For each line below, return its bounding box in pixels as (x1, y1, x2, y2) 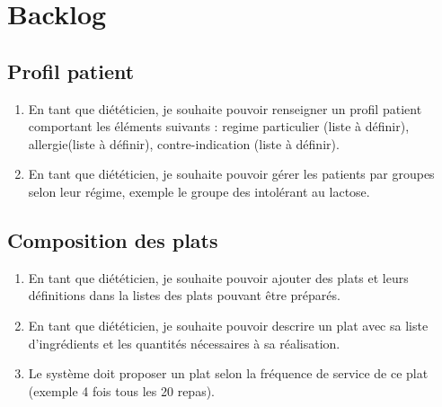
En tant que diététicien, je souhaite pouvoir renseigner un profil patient (28, 99, 422, 118)
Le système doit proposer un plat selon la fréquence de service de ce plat (28, 364, 429, 383)
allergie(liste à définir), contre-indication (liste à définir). (28, 134, 340, 153)
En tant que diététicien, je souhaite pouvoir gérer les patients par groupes (28, 164, 435, 183)
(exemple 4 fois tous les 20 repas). (28, 381, 215, 400)
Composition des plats (7, 226, 218, 253)
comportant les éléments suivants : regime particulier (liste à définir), (28, 117, 410, 136)
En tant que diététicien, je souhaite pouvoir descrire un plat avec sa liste (28, 315, 429, 334)
